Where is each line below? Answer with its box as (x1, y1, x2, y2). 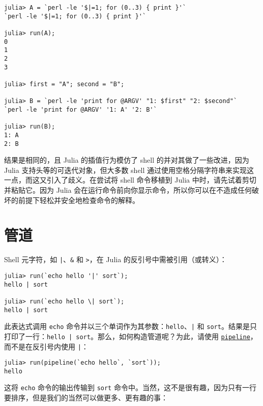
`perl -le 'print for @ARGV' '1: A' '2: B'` (4, 106, 157, 113)
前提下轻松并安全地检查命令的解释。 (18, 194, 139, 205)
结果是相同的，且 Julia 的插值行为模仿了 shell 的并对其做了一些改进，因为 (4, 155, 249, 165)
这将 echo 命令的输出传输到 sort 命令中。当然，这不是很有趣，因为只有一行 (4, 382, 256, 393)
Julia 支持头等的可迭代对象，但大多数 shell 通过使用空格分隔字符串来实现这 (4, 164, 254, 175)
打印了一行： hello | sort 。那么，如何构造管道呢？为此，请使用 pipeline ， (4, 331, 257, 341)
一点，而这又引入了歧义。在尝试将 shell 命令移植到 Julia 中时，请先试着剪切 (4, 174, 256, 185)
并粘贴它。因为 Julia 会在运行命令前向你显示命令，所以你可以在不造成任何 (4, 184, 252, 195)
